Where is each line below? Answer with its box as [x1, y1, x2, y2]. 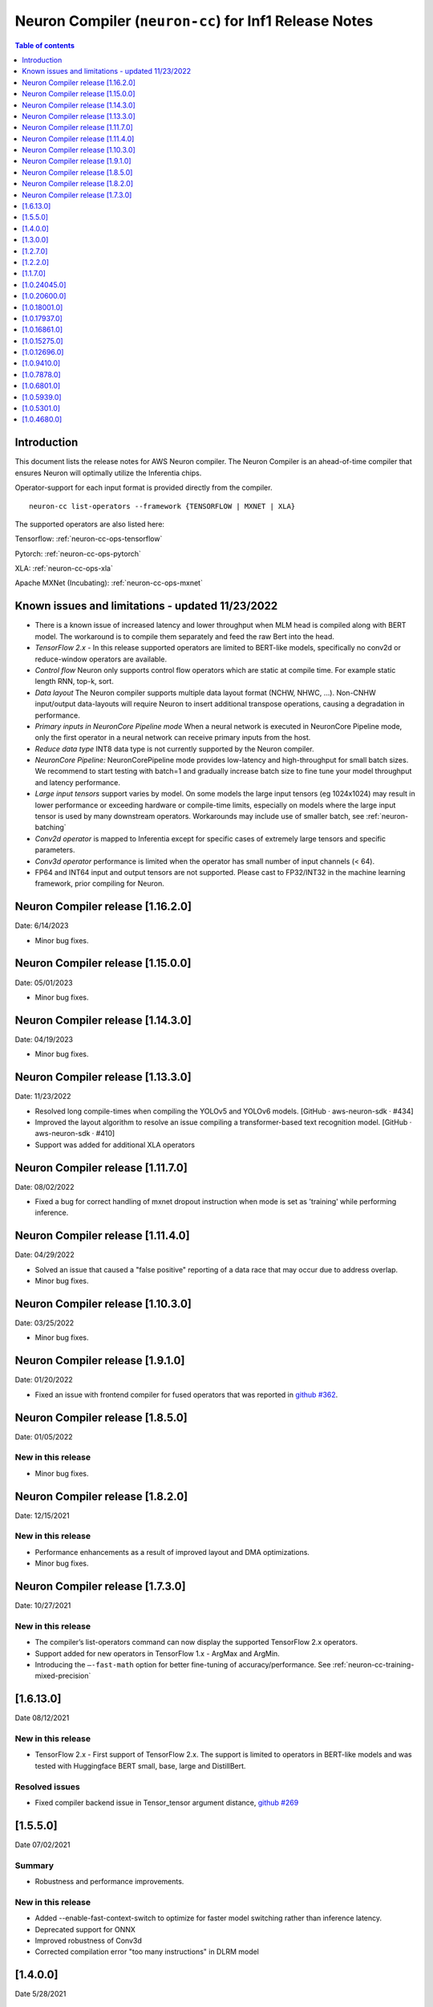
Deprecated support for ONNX [34, 1924, 136, 1934]
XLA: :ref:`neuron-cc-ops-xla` [14, 564, 114, 573]
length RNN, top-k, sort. [34, 677, 114, 686]
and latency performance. [34, 777, 120, 787]
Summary [14, 1859, 55, 1871]
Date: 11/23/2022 [14, 1092, 71, 1101]
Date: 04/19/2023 [14, 1034, 74, 1044]
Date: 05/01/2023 [14, 978, 73, 987]
